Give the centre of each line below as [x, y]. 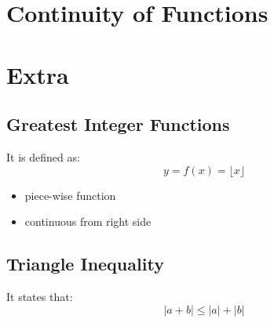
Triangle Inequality [85, 264]
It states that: [40, 296]
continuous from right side [88, 221]
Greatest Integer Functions [118, 124]
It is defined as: [43, 156]
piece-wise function [70, 195]
